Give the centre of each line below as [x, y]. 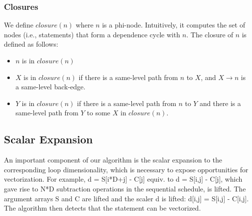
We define [19, 25]
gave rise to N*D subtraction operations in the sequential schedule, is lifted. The [125, 188]
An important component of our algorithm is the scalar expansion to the [113, 160]
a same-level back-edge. [50, 87]
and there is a [220, 103]
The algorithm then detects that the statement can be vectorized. [102, 208]
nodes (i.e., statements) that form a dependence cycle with [92, 34]
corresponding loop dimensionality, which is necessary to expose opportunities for [126, 169]
